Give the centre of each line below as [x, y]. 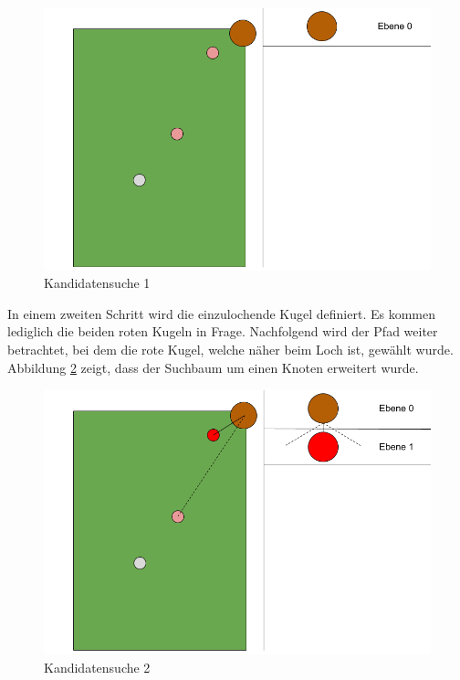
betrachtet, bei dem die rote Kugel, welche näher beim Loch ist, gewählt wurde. [230, 349]
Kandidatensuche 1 [97, 283]
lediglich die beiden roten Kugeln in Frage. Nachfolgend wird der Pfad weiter [223, 331]
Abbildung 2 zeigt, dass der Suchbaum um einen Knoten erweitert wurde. [213, 367]
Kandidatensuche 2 [97, 667]
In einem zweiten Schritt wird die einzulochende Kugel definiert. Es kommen [221, 313]
